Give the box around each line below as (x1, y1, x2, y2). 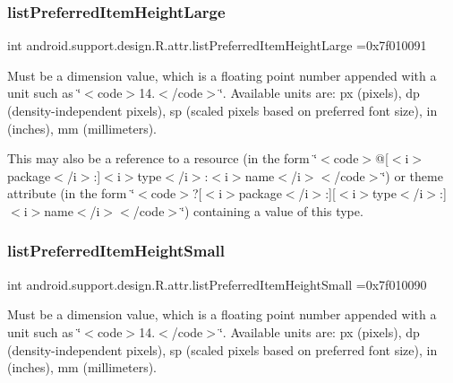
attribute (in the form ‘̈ (7, 184, 135, 203)
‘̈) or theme (381, 166, 443, 185)
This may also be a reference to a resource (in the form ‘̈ (7, 149, 318, 168)
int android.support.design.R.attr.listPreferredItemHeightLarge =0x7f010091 (7, 36, 427, 55)
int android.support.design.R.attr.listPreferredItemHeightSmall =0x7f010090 (7, 274, 427, 293)
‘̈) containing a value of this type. (181, 201, 363, 220)
